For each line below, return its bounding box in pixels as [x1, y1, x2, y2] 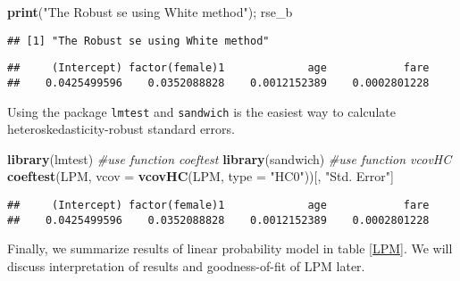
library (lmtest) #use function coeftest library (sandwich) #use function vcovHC [7, 149, 452, 168]
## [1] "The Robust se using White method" [7, 34, 270, 47]
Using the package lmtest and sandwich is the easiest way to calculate [7, 102, 396, 120]
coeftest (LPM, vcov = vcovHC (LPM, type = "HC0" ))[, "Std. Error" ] [7, 167, 394, 186]
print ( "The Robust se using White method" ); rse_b [7, 3, 293, 21]
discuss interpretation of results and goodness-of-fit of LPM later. [7, 256, 365, 275]
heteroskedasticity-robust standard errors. [7, 120, 235, 138]
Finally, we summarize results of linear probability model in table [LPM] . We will [7, 239, 453, 258]
